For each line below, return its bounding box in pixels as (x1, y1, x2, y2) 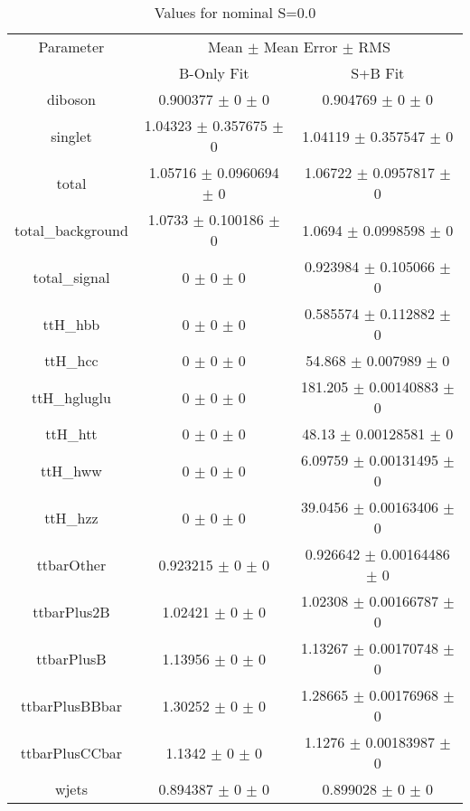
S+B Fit (351, 62, 405, 83)
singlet (51, 125, 92, 146)
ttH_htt (45, 423, 98, 444)
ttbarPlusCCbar (20, 741, 123, 763)
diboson (46, 89, 96, 109)
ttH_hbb (42, 313, 100, 335)
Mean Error (263, 36, 338, 57)
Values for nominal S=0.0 (154, 2, 316, 23)
